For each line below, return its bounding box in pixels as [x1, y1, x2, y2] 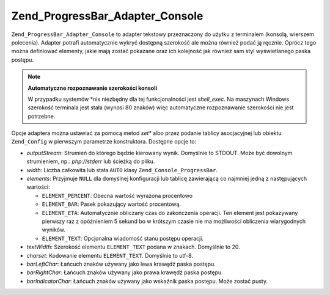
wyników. [42, 226, 65, 233]
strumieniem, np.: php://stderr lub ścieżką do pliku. [26, 158, 155, 165]
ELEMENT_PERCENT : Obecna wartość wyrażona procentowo [42, 192, 193, 199]
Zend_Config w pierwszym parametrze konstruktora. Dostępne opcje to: [11, 138, 197, 145]
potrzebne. [28, 112, 56, 120]
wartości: [26, 183, 50, 191]
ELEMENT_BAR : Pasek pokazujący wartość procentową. [42, 200, 182, 208]
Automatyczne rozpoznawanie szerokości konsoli [28, 84, 158, 92]
